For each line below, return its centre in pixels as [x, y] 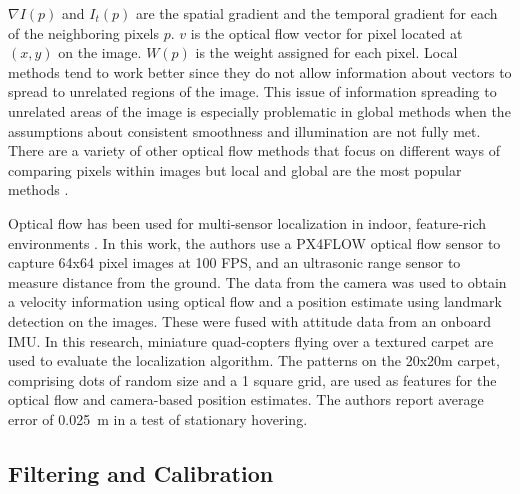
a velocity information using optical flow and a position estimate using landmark [255, 301]
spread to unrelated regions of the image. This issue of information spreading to [252, 91]
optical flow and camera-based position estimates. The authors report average [246, 399]
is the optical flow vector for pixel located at [326, 32]
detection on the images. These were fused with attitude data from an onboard [249, 320]
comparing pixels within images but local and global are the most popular [235, 169]
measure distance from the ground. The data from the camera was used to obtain [257, 281]
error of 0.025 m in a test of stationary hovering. [158, 418]
